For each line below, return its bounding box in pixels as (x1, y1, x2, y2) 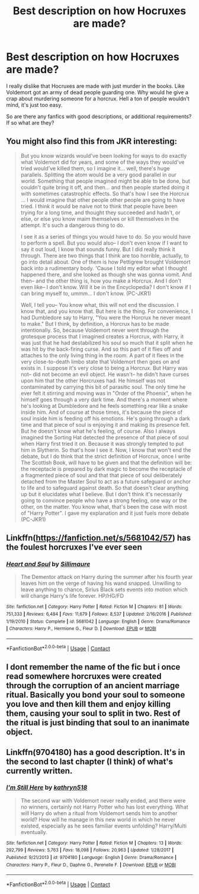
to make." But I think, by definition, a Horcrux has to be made (20, 320, 169, 327)
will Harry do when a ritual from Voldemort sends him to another (20, 809, 178, 817)
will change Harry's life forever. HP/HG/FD (20, 592, 124, 600)
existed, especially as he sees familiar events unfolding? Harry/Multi (20, 822, 187, 829)
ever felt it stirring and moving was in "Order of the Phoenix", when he (20, 389, 192, 397)
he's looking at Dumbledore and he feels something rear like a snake (20, 402, 188, 409)
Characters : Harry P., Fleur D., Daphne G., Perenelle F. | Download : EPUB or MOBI (6, 862, 176, 868)
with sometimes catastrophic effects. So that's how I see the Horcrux (20, 190, 190, 197)
